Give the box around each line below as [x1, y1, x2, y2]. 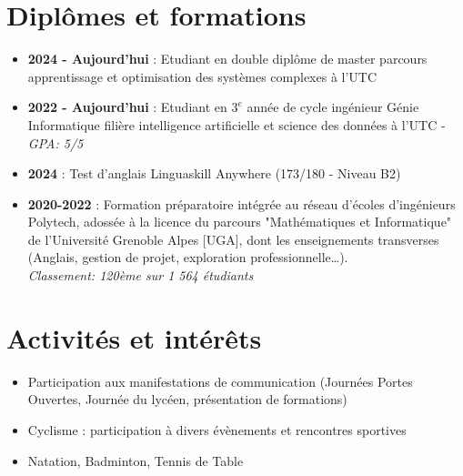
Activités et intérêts [6, 319, 262, 356]
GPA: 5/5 [27, 133, 84, 152]
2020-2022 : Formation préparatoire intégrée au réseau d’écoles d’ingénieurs [27, 194, 456, 213]
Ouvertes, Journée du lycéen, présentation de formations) [27, 390, 347, 409]
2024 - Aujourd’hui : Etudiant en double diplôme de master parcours [27, 49, 428, 68]
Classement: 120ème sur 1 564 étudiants [27, 266, 254, 285]
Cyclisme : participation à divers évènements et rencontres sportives [27, 420, 407, 439]
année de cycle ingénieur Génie [247, 97, 419, 116]
